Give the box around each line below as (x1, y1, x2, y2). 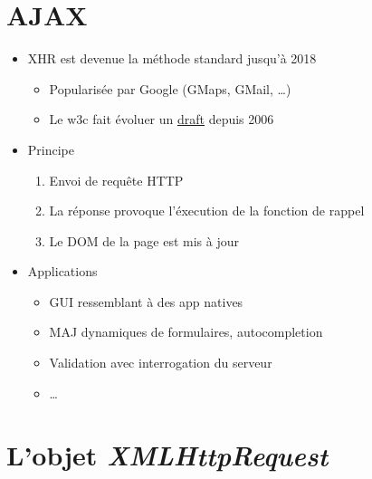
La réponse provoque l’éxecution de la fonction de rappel (49, 201, 365, 220)
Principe (27, 139, 74, 158)
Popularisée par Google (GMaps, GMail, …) (49, 79, 291, 98)
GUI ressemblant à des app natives (49, 292, 243, 311)
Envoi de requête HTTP (49, 170, 184, 189)
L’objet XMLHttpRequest (6, 436, 329, 474)
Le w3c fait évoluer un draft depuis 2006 (49, 110, 274, 129)
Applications (27, 262, 98, 281)
